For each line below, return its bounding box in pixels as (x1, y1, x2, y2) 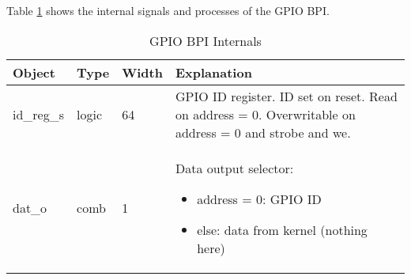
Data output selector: (175, 158, 294, 177)
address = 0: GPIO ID (197, 189, 322, 208)
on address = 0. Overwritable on (175, 104, 356, 123)
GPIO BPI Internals (149, 31, 262, 50)
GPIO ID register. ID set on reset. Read (175, 86, 398, 105)
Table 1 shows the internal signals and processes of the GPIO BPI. (6, 2, 330, 18)
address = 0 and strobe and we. (175, 123, 351, 142)
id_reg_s (13, 104, 65, 123)
